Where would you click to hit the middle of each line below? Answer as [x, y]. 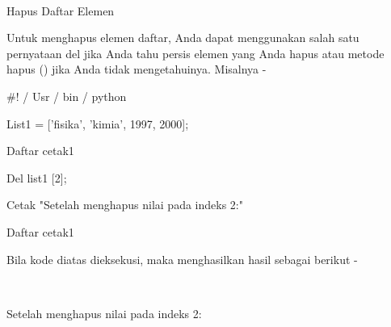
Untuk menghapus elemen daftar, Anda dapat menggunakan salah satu [183, 38]
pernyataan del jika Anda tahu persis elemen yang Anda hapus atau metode [195, 53]
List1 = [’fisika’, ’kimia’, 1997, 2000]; [98, 123]
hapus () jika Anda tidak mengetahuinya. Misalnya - [137, 69]
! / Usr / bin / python [71, 96]
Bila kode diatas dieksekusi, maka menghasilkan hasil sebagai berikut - [182, 259]
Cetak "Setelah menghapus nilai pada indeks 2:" [125, 205]
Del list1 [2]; [37, 177]
